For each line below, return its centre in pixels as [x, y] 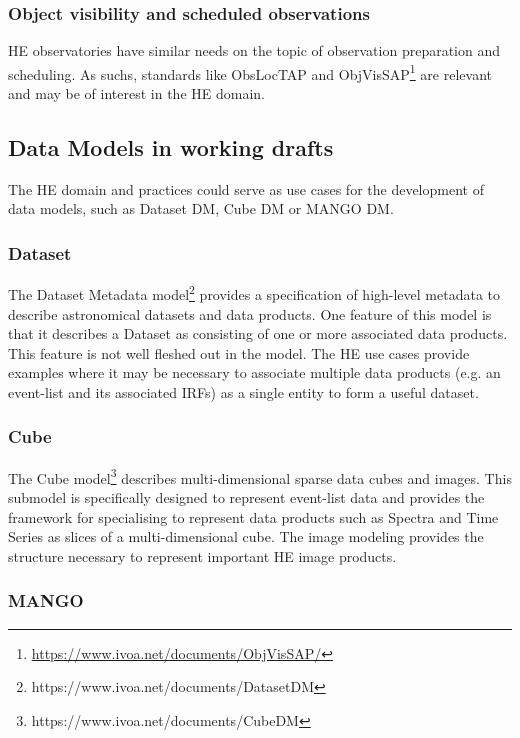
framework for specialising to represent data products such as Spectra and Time [253, 516]
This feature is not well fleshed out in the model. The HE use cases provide [239, 352]
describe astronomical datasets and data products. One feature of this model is [250, 313]
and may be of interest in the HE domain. [137, 93]
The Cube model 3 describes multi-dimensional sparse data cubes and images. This [260, 476]
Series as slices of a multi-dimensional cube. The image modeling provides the [246, 536]
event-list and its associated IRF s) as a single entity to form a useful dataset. [243, 391]
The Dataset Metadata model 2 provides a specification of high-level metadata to [254, 292]
